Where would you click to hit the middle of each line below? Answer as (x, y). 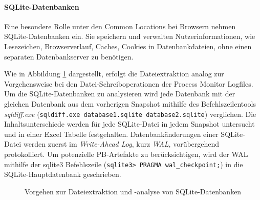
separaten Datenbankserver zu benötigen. (69, 56)
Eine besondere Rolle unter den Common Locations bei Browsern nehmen (120, 26)
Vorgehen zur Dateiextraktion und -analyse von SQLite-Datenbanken (133, 191)
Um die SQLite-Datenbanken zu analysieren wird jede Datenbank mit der (120, 94)
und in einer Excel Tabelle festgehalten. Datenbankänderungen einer (111, 134)
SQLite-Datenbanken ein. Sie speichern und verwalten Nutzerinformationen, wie (130, 36)
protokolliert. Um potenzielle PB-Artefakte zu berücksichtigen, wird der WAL (126, 154)
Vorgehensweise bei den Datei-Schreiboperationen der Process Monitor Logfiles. (129, 83)
